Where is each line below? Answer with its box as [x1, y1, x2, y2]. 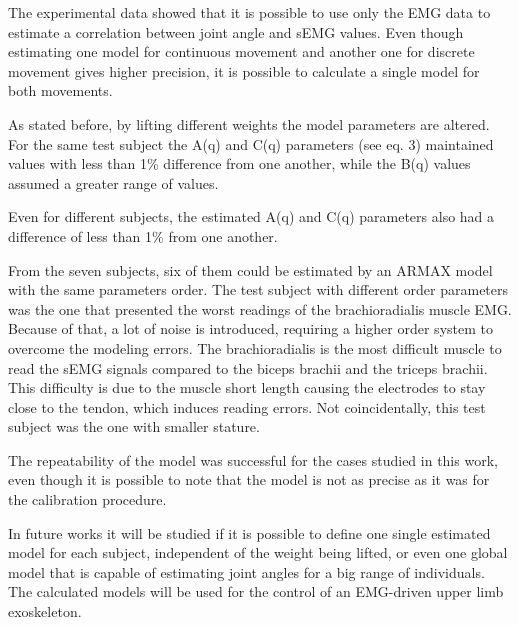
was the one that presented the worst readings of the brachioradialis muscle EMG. [8, 298, 512, 319]
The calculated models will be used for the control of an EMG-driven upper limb [8, 581, 504, 602]
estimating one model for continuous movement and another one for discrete [8, 41, 475, 62]
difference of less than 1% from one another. [8, 225, 278, 246]
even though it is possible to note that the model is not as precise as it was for [8, 469, 490, 490]
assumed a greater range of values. [8, 172, 219, 193]
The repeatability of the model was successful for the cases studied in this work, [8, 449, 498, 470]
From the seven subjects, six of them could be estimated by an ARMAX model [8, 259, 493, 280]
